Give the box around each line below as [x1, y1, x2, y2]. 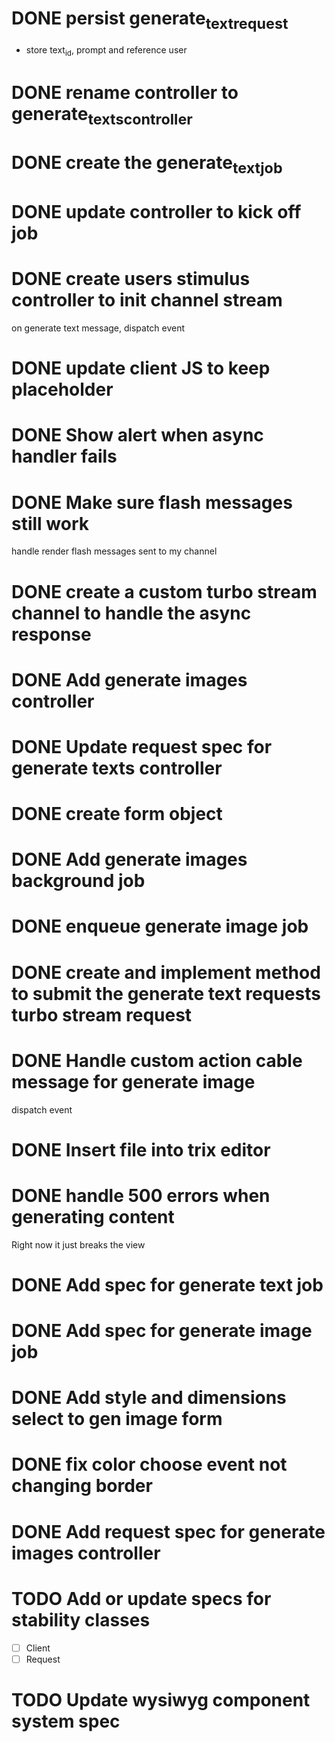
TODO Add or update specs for [11, 1587, 272, 1610]
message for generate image [11, 1070, 256, 1093]
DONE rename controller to [11, 81, 239, 104]
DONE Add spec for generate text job [11, 1273, 324, 1296]
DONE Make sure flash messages [11, 491, 293, 514]
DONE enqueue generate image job [11, 915, 309, 938]
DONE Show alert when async [11, 424, 264, 447]
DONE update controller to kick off [11, 201, 302, 224]
